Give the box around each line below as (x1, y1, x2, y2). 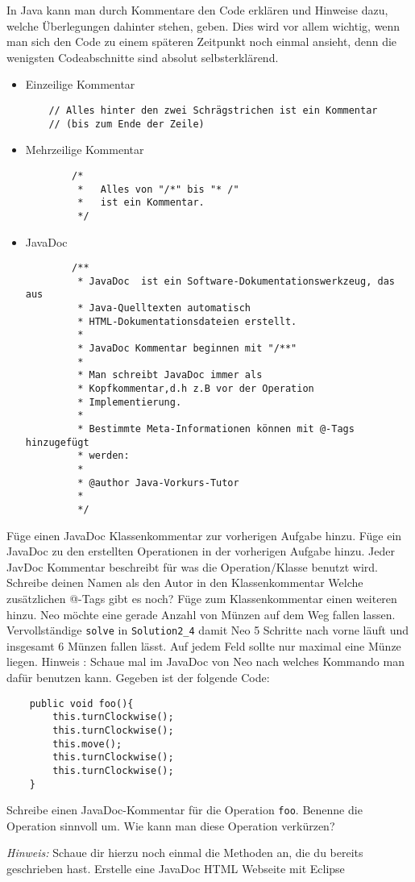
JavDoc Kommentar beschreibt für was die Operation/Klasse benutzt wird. (6, 558, 378, 575)
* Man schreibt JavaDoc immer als (77, 369, 263, 381)
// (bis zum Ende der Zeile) (48, 118, 205, 130)
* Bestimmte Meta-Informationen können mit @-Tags (77, 422, 355, 435)
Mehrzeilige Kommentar (25, 141, 144, 158)
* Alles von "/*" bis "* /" (77, 183, 239, 195)
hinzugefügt (25, 436, 89, 448)
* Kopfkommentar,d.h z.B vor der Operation (77, 383, 314, 394)
